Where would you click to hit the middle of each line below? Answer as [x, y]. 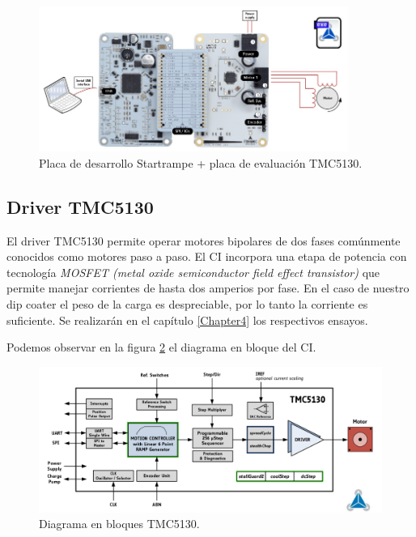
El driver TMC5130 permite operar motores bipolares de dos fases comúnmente [204, 240]
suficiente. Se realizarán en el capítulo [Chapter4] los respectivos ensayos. [187, 320]
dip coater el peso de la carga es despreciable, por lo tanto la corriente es [187, 304]
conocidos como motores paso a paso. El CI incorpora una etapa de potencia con [207, 256]
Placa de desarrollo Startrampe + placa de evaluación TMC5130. [201, 162]
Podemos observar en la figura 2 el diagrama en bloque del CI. [161, 347]
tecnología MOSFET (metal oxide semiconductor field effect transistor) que [193, 272]
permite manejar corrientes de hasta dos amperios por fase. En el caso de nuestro [208, 288]
